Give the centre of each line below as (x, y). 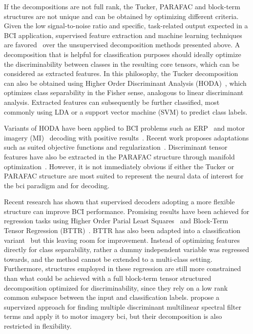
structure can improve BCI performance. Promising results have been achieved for (127, 211)
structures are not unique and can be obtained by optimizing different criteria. (121, 16)
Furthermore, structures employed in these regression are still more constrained (123, 268)
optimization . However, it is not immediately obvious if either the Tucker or (119, 166)
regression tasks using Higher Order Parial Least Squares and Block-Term (116, 221)
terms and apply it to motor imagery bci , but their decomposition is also (113, 316)
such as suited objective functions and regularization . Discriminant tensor (116, 147)
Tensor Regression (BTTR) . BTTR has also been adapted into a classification (122, 230)
